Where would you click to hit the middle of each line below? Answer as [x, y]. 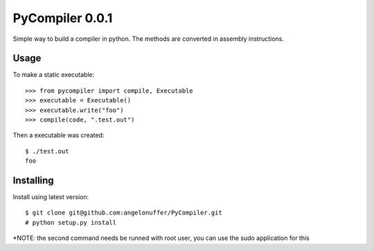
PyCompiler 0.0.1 [63, 18]
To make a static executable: [54, 75]
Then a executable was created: [59, 136]
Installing [34, 180]
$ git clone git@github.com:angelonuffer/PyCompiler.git [124, 213]
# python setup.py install [71, 222]
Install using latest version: [51, 197]
